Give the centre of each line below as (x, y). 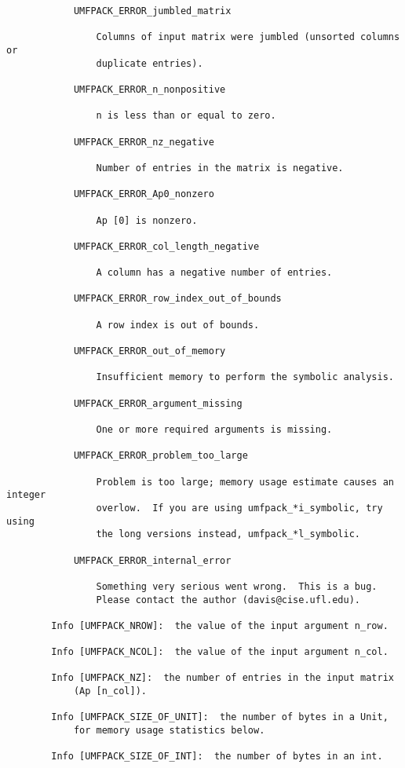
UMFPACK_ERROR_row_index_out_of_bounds (177, 299)
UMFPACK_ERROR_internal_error (152, 560)
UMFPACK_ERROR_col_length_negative (166, 246)
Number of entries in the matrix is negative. (220, 168)
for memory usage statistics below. (169, 731)
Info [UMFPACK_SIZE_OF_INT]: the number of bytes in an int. (217, 757)
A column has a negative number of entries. (214, 273)
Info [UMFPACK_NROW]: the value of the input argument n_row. (220, 625)
